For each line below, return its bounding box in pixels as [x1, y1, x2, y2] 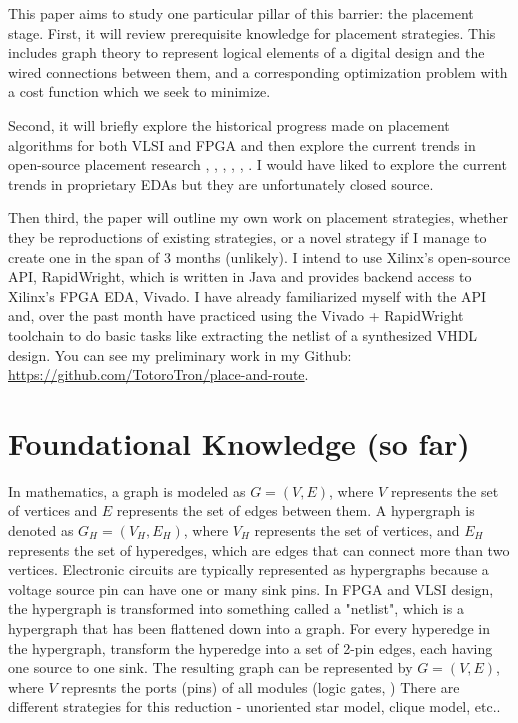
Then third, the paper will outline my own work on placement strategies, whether [8, 207, 509, 228]
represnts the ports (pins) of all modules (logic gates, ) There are [61, 676, 460, 697]
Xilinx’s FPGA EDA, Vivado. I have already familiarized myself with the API [8, 285, 487, 306]
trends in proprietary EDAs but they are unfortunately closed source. [8, 173, 434, 194]
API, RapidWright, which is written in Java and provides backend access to [8, 266, 472, 287]
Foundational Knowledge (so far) [8, 422, 470, 463]
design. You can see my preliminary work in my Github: [8, 344, 352, 365]
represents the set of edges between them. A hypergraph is [116, 500, 475, 521]
